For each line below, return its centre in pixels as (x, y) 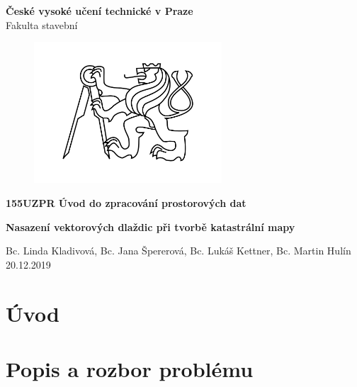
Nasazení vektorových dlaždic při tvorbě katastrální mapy (151, 226)
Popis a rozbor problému (130, 368)
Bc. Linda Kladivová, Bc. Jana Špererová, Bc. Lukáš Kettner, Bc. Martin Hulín (178, 251)
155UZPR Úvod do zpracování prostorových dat (126, 202)
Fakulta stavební (42, 24)
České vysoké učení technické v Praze (100, 11)
